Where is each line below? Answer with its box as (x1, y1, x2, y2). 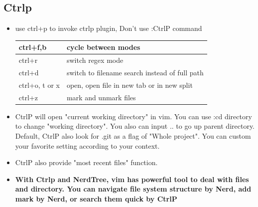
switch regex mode (66, 55, 124, 65)
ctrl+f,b (18, 42, 47, 52)
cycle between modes (66, 42, 140, 52)
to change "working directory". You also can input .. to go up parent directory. (15, 121, 255, 131)
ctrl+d (18, 67, 39, 77)
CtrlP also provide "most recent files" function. (15, 157, 158, 168)
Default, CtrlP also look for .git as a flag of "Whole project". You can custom (15, 130, 251, 141)
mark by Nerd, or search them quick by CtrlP (15, 193, 177, 204)
